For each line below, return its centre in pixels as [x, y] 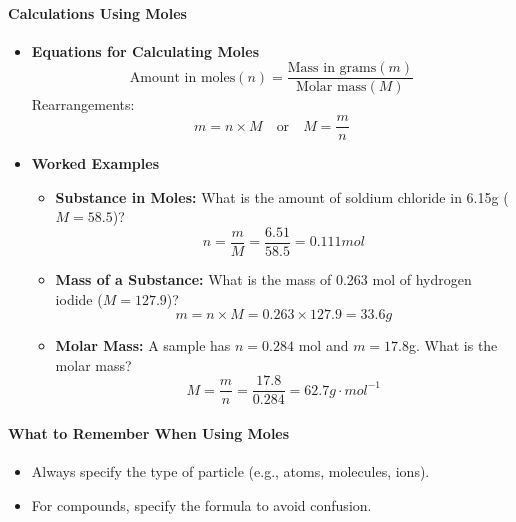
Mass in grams [332, 68]
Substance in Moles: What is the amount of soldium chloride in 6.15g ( [282, 196]
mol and [323, 345]
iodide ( [79, 298]
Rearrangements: [83, 104]
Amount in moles [182, 77]
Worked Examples [95, 163]
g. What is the [453, 345]
